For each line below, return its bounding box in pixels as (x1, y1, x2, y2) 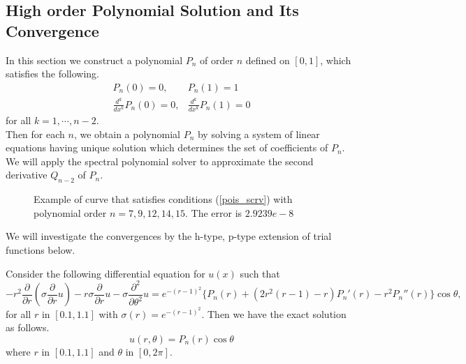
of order (200, 52, 233, 67)
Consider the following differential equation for (6, 266, 205, 280)
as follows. (6, 320, 50, 335)
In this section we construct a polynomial (6, 52, 183, 67)
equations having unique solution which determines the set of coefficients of (6, 140, 328, 155)
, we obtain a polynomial (73, 126, 180, 141)
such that (240, 266, 280, 280)
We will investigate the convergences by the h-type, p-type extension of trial (6, 229, 332, 243)
